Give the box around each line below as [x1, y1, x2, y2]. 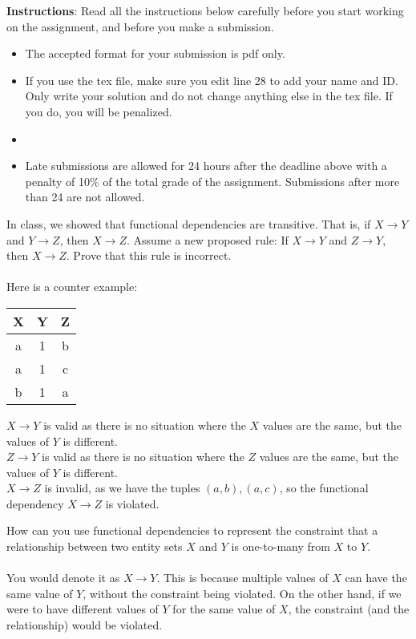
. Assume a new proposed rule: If [127, 231, 289, 248]
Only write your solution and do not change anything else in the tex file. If [25, 87, 393, 104]
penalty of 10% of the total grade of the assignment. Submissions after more [25, 172, 400, 189]
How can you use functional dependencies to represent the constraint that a [6, 522, 378, 539]
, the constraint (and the [288, 601, 410, 617]
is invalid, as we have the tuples [44, 479, 200, 496]
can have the [345, 569, 407, 586]
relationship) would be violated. [6, 617, 163, 633]
